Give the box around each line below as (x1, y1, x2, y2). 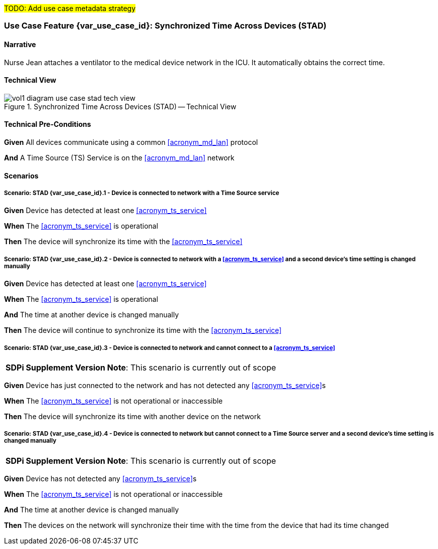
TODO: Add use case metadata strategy (4, 4, 136, 13)
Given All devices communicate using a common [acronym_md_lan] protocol (4, 138, 258, 147)
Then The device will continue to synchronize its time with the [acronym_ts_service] (4, 326, 282, 335)
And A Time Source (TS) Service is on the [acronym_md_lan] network (4, 153, 235, 162)
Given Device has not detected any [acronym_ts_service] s (4, 474, 197, 483)
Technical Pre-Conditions (4, 120, 91, 129)
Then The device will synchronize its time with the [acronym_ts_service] (4, 237, 243, 246)
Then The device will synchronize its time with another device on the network (4, 412, 261, 421)
